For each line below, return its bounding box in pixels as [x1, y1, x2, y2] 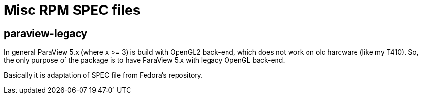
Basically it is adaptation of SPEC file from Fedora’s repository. [4, 71, 203, 80]
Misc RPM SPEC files [4, 2, 141, 18]
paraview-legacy [4, 27, 88, 40]
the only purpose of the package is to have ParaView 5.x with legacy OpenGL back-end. [4, 56, 285, 65]
